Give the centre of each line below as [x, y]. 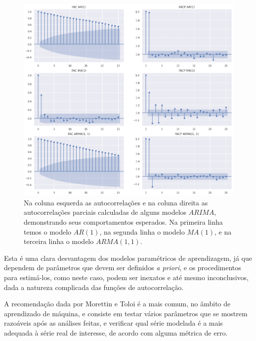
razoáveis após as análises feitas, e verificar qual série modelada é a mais [113, 323]
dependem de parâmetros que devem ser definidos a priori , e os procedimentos [123, 268]
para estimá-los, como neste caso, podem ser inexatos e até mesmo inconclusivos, [126, 277]
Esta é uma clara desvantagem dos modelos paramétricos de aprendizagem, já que [128, 258]
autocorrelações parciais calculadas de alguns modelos [105, 212]
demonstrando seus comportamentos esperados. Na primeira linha [123, 221]
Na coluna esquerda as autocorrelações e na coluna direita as [116, 202]
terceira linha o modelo [59, 241]
